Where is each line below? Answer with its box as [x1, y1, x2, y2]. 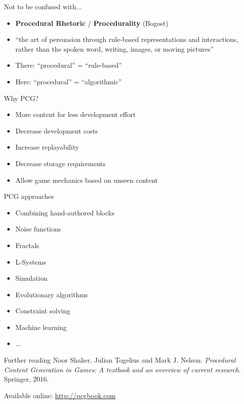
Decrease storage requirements [15, 158, 106, 168]
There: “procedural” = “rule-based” [15, 60, 122, 70]
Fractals [15, 240, 39, 250]
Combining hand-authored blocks [15, 207, 114, 217]
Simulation [15, 273, 48, 283]
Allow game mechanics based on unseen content [15, 174, 158, 185]
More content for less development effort [15, 109, 136, 119]
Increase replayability [15, 142, 79, 152]
